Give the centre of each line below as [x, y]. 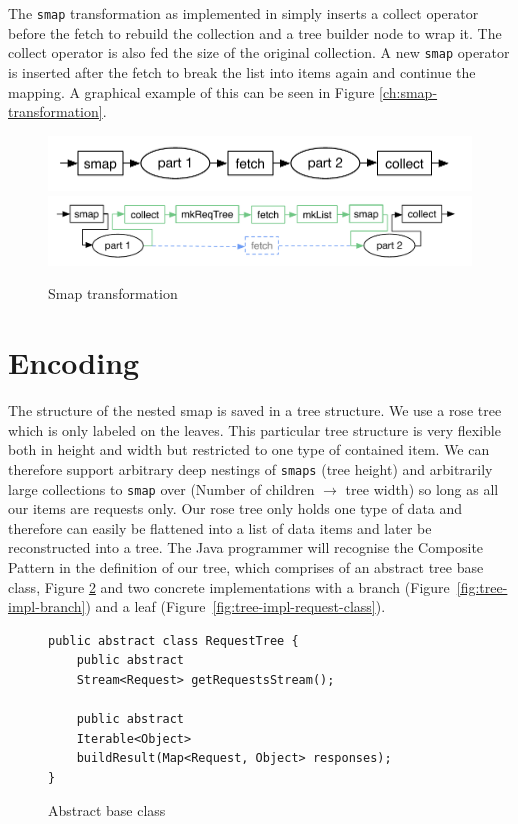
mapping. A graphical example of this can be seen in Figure [191, 91]
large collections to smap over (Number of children [161, 488]
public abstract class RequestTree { [173, 640]
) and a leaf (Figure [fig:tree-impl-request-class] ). [235, 606]
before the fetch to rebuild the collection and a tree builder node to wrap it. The [255, 32]
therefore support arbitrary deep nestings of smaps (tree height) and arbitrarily [250, 468]
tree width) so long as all [422, 488]
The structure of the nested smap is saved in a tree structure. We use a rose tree [255, 410]
